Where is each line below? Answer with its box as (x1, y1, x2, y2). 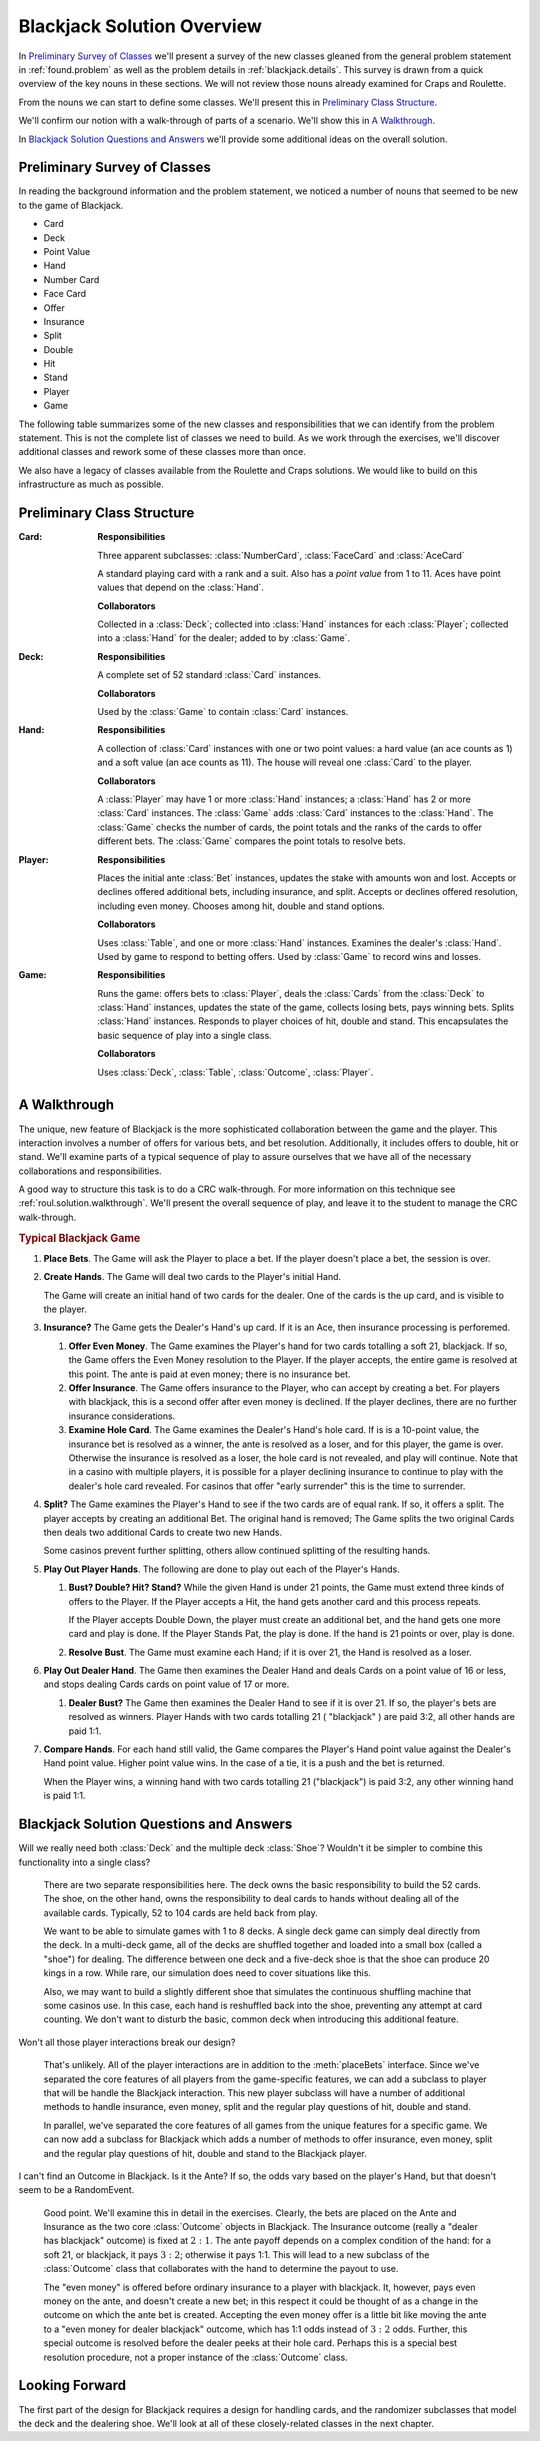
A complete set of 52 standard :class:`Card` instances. (97, 669, 322, 681)
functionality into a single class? (18, 1856, 151, 1868)
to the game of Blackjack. (18, 199, 124, 211)
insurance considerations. (68, 1410, 176, 1422)
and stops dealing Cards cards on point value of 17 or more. (43, 1678, 290, 1690)
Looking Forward (18, 2377, 127, 2394)
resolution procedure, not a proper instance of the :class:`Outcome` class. (43, 2351, 349, 2363)
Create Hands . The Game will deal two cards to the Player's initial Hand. (43, 1271, 342, 1283)
